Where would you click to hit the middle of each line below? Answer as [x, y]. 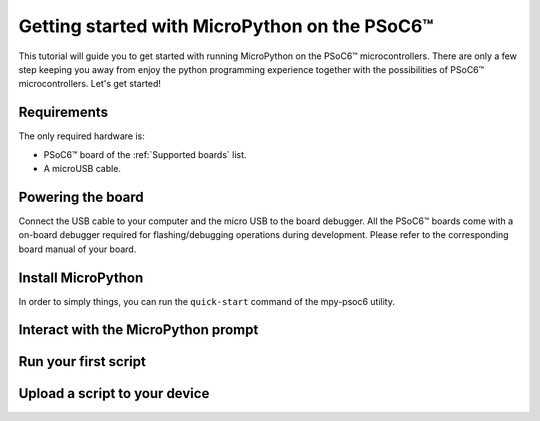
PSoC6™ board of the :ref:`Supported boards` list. [145, 154]
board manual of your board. [77, 249]
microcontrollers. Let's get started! [90, 84]
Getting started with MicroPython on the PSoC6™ [226, 26]
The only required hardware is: [81, 136]
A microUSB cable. [82, 169]
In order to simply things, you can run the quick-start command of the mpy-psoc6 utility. [206, 301]
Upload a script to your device [114, 393]
